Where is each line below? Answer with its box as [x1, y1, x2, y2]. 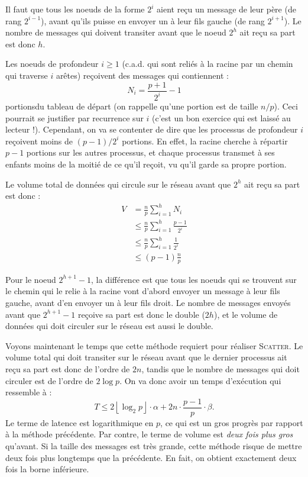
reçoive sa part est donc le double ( [77, 308, 205, 320]
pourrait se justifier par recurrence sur [5, 111, 144, 124]
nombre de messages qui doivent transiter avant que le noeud [5, 26, 226, 38]
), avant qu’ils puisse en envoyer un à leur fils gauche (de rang [41, 14, 265, 27]
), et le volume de [213, 308, 278, 320]
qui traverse [5, 69, 48, 81]
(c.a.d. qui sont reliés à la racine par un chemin [122, 57, 293, 70]
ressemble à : [5, 386, 52, 398]
